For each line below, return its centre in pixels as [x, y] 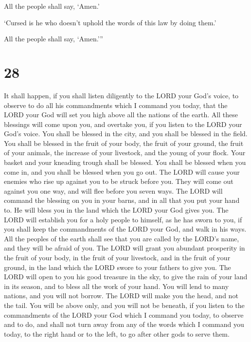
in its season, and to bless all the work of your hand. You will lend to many [117, 286]
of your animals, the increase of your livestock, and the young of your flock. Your [125, 153]
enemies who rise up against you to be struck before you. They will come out [119, 181]
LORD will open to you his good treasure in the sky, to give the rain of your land [126, 277]
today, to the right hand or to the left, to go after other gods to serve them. [117, 333]
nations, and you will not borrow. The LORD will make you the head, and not [121, 296]
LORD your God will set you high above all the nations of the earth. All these [121, 115]
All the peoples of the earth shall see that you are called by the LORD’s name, [122, 238]
